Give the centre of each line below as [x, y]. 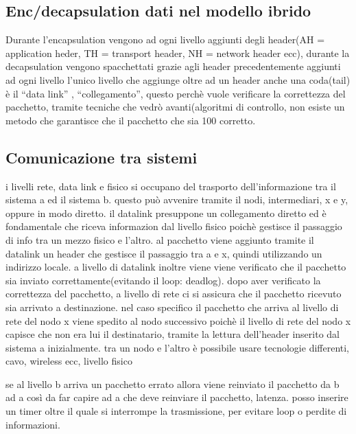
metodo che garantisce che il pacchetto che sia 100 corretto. [131, 120]
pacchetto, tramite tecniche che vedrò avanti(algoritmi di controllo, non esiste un [175, 107]
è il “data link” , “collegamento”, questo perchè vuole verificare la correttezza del [176, 93]
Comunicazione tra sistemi [102, 157]
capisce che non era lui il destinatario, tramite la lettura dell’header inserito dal [173, 334]
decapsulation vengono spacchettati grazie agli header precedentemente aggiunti [173, 66]
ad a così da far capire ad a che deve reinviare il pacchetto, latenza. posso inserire [177, 397]
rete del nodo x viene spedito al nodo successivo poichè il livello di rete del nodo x [178, 320]
